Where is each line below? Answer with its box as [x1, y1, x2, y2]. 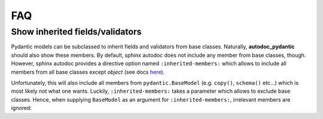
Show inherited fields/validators [11, 26, 142, 37]
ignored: [11, 105, 32, 112]
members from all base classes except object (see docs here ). [11, 68, 165, 75]
